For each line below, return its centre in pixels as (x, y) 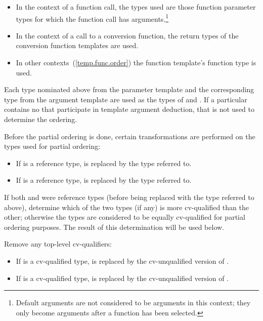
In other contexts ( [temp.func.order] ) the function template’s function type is (136, 63)
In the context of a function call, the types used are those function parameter (136, 7)
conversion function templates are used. (77, 45)
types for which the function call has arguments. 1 (92, 18)
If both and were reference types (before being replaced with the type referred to (129, 197)
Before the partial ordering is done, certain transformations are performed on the (130, 136)
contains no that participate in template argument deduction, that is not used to (129, 109)
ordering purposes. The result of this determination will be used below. (114, 227)
